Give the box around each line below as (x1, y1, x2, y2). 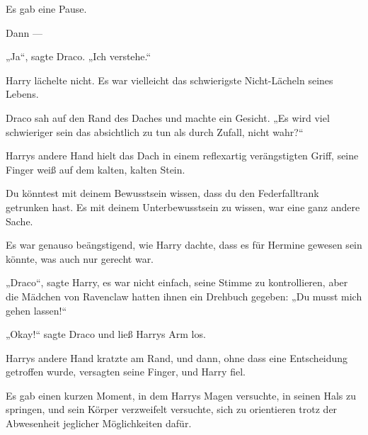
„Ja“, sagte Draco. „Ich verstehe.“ (6, 49, 151, 64)
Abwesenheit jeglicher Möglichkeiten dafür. (6, 416, 192, 431)
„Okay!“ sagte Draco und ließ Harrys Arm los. (6, 327, 206, 341)
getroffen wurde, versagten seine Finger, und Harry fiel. (6, 364, 246, 379)
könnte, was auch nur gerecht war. (6, 251, 154, 266)
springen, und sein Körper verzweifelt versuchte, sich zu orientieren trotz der (6, 402, 338, 417)
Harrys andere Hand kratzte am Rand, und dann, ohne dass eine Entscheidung (6, 350, 348, 365)
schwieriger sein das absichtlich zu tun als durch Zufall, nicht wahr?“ (6, 124, 304, 139)
